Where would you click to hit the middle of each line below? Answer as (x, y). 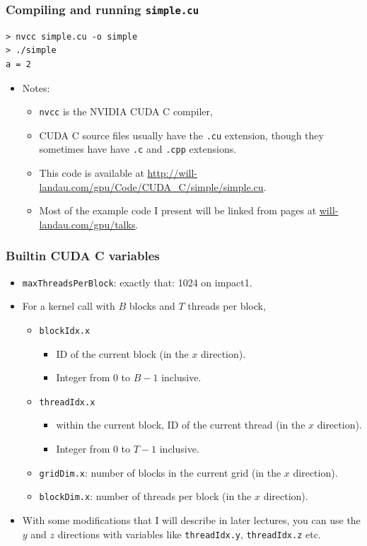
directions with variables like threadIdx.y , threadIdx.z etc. (189, 534)
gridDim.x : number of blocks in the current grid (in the (160, 472)
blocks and (152, 306)
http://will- (172, 173)
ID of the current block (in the (122, 353)
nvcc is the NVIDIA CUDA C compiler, (126, 111)
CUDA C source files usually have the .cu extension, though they (181, 135)
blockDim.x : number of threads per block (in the (145, 496)
